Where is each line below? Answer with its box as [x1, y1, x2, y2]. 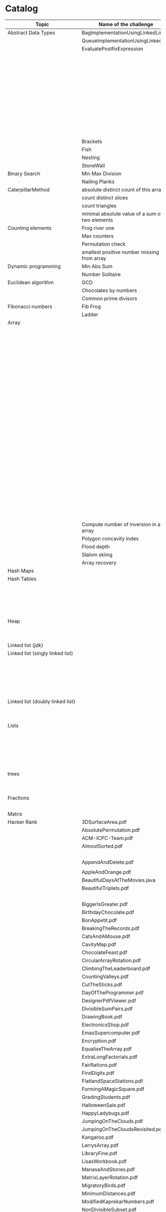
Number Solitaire [81, 270, 121, 277]
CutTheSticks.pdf [81, 981, 123, 988]
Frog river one [81, 224, 115, 231]
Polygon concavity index [81, 535, 139, 542]
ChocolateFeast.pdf [81, 949, 127, 956]
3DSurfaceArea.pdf [81, 818, 127, 825]
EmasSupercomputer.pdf [81, 1029, 140, 1036]
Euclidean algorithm [7, 279, 54, 286]
